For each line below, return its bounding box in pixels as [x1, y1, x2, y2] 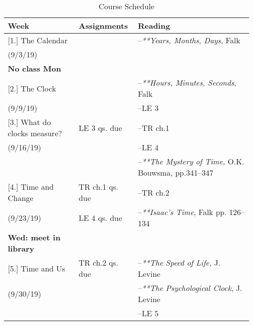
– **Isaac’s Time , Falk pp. [138, 206, 227, 217]
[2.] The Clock [8, 82, 56, 94]
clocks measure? [8, 127, 62, 139]
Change [8, 192, 34, 203]
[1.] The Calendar [8, 35, 68, 46]
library [8, 243, 35, 254]
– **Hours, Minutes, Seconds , [138, 77, 236, 88]
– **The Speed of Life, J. [138, 257, 220, 268]
